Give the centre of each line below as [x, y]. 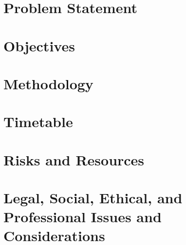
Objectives [39, 45]
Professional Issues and [83, 217]
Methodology [48, 83]
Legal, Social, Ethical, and [93, 198]
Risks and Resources [74, 159]
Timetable [38, 122]
